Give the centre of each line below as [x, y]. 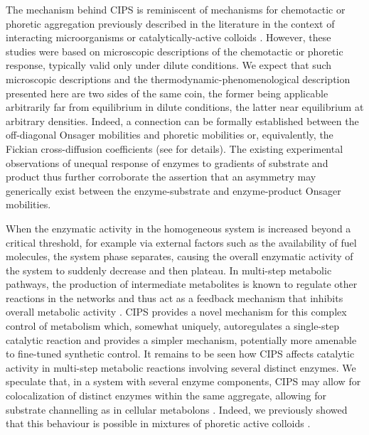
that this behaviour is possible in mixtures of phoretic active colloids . [158, 423]
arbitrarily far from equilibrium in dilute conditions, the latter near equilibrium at [185, 107]
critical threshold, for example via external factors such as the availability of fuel [181, 242]
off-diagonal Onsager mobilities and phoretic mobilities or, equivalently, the [170, 135]
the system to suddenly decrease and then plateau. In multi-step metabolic [169, 270]
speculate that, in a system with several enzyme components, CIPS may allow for [183, 381]
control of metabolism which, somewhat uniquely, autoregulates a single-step [173, 326]
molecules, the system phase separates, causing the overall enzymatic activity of [180, 256]
